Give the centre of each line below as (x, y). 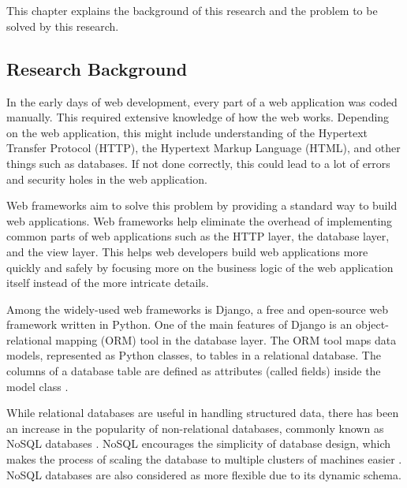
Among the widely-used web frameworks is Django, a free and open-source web (198, 309)
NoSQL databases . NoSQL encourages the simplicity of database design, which (198, 443)
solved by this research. (63, 26)
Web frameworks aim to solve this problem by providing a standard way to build (202, 205)
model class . (37, 386)
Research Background (97, 68)
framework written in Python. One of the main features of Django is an (179, 324)
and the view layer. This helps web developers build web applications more (187, 251)
